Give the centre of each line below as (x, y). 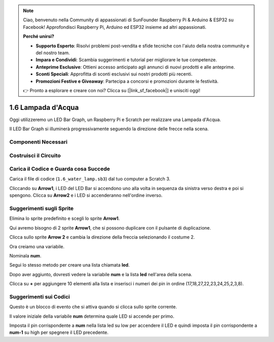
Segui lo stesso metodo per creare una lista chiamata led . (70, 265)
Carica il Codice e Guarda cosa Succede (60, 169)
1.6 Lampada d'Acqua (44, 107)
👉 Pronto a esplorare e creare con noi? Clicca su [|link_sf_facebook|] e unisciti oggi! (112, 90)
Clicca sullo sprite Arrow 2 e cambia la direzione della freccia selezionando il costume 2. (102, 237)
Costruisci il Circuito (35, 156)
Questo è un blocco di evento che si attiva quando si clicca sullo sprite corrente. (93, 307)
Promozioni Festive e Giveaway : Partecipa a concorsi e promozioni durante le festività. (127, 81)
